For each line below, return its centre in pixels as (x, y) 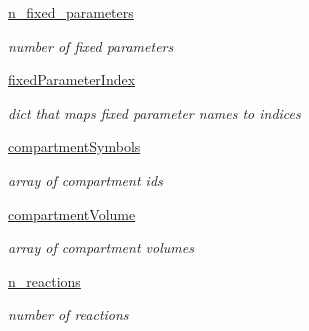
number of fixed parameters (91, 45)
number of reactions (68, 314)
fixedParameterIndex (72, 79)
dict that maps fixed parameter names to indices (154, 112)
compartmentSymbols (74, 146)
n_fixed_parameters (71, 12)
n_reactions (44, 280)
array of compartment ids (85, 179)
